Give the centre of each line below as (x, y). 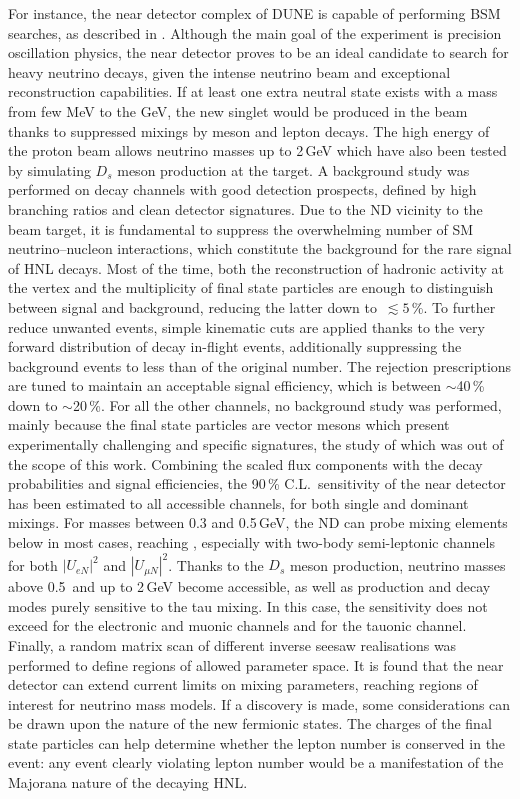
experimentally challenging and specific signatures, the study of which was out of (256, 444)
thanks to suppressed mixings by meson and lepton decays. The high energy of (249, 130)
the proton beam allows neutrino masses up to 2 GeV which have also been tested (257, 150)
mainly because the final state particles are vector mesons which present (229, 424)
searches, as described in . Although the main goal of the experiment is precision (255, 32)
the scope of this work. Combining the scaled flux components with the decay (245, 463)
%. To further (453, 306)
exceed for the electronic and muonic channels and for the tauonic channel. (237, 625)
